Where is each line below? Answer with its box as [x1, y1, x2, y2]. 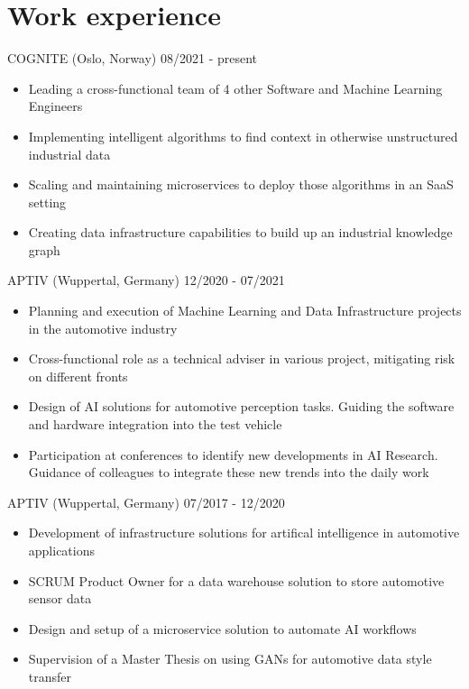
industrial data [28, 144, 111, 163]
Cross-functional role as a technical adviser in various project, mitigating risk [28, 349, 455, 368]
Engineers [28, 96, 83, 115]
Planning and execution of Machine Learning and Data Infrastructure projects [28, 301, 462, 320]
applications [28, 541, 96, 559]
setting [28, 192, 67, 211]
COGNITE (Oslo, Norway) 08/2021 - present [7, 49, 258, 68]
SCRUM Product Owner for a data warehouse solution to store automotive [28, 571, 445, 590]
